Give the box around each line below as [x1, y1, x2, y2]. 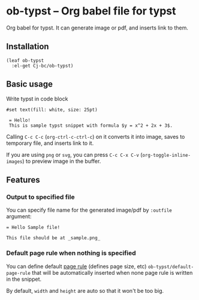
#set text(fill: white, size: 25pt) [6, 106, 98, 112]
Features [6, 174, 40, 185]
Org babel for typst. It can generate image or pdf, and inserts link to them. [6, 24, 189, 31]
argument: [6, 213, 32, 220]
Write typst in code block [6, 95, 68, 102]
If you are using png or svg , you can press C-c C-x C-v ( [6, 151, 143, 158]
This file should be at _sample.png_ [6, 235, 101, 241]
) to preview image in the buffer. [22, 158, 101, 165]
